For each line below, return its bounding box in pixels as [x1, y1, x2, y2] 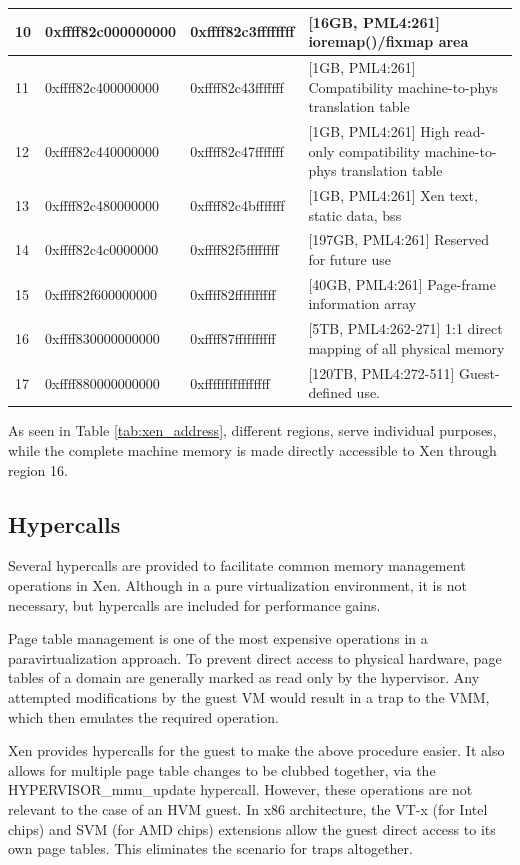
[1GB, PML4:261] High [308, 120, 450, 141]
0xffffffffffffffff [190, 372, 270, 393]
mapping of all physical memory [308, 337, 505, 358]
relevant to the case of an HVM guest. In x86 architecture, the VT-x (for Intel [8, 798, 488, 819]
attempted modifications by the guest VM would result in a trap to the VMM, [8, 686, 490, 707]
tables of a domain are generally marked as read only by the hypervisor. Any [8, 667, 480, 688]
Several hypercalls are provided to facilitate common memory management [8, 555, 466, 576]
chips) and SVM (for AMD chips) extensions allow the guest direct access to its [8, 818, 496, 839]
